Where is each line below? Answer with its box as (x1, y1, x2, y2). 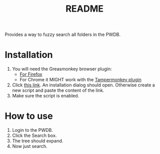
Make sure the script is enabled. (12, 93, 79, 99)
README (65, 3, 104, 15)
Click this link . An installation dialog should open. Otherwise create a (12, 82, 155, 88)
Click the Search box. (12, 132, 57, 139)
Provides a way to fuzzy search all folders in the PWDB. (5, 31, 121, 38)
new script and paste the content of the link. (12, 87, 105, 93)
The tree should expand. (12, 138, 64, 144)
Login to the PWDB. (12, 127, 54, 133)
